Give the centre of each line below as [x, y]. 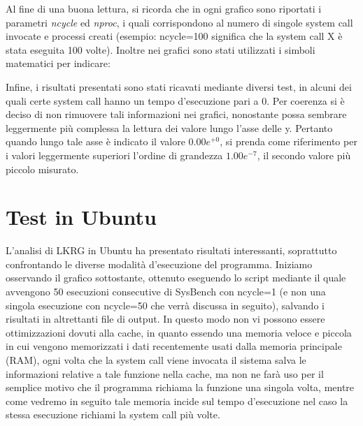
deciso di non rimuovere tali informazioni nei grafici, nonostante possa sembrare [176, 114]
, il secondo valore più [304, 155]
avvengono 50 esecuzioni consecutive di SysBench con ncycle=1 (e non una [166, 292]
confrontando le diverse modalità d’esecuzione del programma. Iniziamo [159, 264]
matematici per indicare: [58, 63]
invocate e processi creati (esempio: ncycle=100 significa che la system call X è [174, 36]
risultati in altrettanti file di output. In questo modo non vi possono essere [165, 319]
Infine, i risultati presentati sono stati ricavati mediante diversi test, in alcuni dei [179, 86]
